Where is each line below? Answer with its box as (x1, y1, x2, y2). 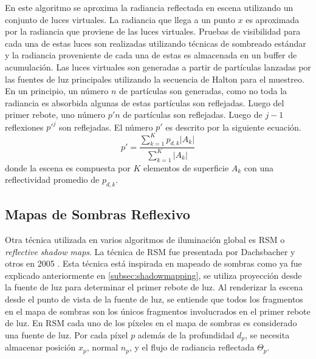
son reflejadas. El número (59, 120, 153, 133)
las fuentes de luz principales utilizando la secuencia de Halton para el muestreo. (5, 72, 304, 85)
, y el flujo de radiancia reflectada (129, 341, 255, 354)
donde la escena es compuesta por (5, 161, 131, 174)
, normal (86, 341, 118, 354)
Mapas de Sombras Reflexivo (5, 205, 190, 224)
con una (244, 161, 274, 174)
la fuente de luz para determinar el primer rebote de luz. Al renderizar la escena (5, 281, 303, 293)
